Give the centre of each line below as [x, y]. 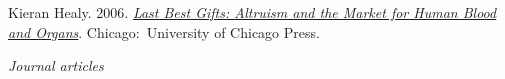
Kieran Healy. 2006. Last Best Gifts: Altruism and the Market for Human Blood [252, 12]
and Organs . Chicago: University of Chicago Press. [164, 31]
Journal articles [56, 65]
